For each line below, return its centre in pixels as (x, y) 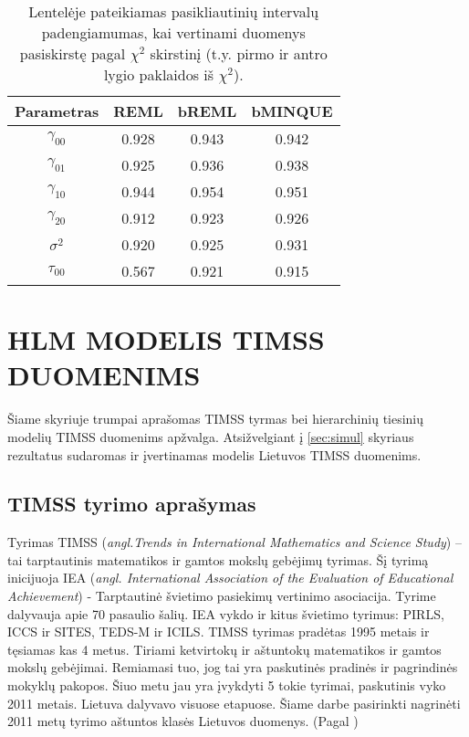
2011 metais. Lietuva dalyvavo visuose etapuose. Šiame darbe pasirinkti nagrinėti (234, 703)
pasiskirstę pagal (73, 53)
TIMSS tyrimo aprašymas (132, 504)
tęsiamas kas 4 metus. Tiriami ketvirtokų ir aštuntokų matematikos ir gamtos (224, 649)
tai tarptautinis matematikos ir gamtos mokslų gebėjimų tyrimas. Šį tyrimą (218, 559)
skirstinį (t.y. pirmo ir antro (239, 53)
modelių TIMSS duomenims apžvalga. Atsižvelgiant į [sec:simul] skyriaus (211, 436)
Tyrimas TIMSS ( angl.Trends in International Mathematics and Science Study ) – (234, 542)
